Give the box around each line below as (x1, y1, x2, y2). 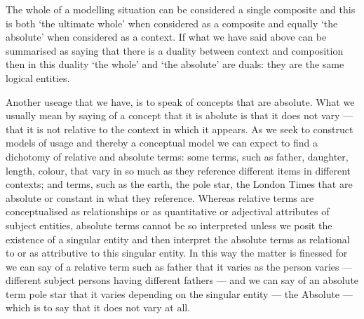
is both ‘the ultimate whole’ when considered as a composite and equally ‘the (6, 15, 338, 30)
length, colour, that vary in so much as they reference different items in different (6, 163, 351, 177)
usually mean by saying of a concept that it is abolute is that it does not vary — (6, 108, 353, 123)
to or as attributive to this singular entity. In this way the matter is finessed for (6, 245, 348, 260)
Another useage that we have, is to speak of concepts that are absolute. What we (6, 94, 355, 109)
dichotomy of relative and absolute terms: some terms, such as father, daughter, (6, 149, 349, 163)
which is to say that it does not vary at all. (6, 300, 191, 315)
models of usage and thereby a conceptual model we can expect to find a (6, 135, 318, 150)
